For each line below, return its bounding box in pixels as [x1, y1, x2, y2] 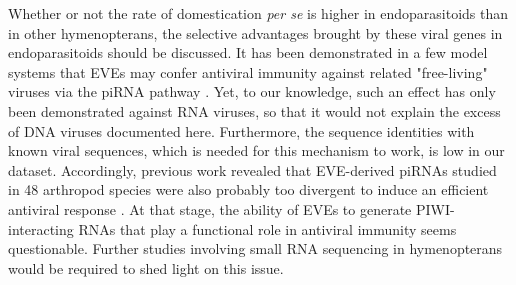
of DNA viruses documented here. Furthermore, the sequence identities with [8, 120, 475, 141]
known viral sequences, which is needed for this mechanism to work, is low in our [8, 140, 505, 161]
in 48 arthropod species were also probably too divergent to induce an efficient [8, 179, 489, 200]
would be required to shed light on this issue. [8, 257, 284, 278]
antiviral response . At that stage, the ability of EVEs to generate [8, 198, 412, 219]
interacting [8, 218, 74, 239]
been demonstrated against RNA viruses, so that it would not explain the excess [8, 100, 501, 121]
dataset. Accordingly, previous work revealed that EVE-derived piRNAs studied [8, 159, 497, 180]
